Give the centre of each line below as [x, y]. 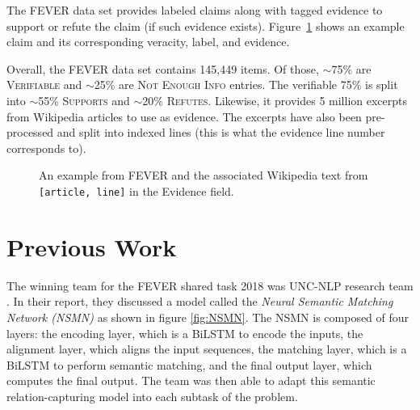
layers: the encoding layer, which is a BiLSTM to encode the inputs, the [185, 333]
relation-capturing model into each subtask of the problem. [152, 396]
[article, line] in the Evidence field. [136, 190]
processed [30, 132]
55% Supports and [84, 100]
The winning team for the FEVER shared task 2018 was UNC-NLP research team [210, 285]
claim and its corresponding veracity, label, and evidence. [148, 42]
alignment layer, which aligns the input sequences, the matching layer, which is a [207, 349]
